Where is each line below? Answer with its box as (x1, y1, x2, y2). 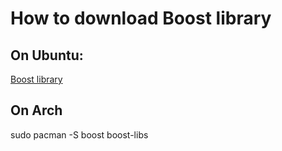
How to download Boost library (10, 7, 272, 30)
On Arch (10, 102, 63, 119)
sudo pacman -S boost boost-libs (10, 128, 149, 141)
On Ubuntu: (10, 47, 84, 64)
